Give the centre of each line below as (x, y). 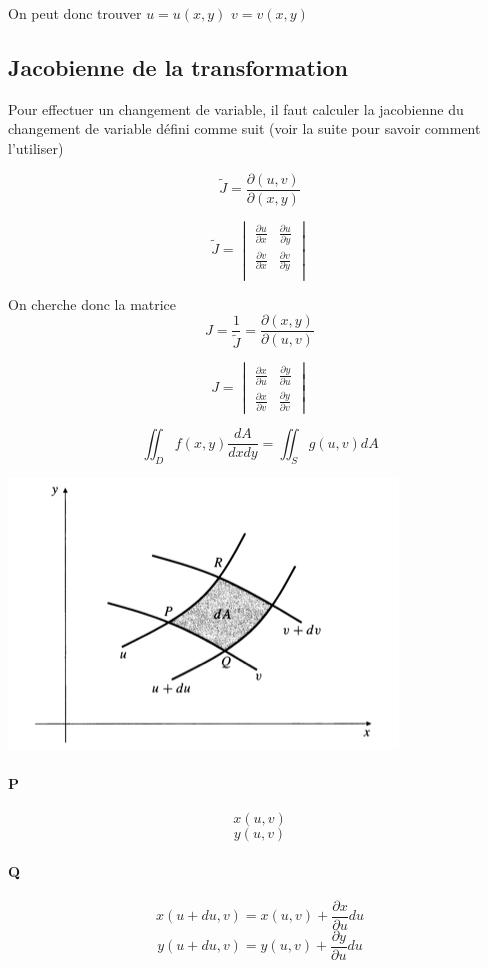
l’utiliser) (36, 147)
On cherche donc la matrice (92, 303)
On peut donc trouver (75, 13)
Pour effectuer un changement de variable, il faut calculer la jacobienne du (236, 108)
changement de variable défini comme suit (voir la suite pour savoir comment (244, 128)
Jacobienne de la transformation (178, 66)
